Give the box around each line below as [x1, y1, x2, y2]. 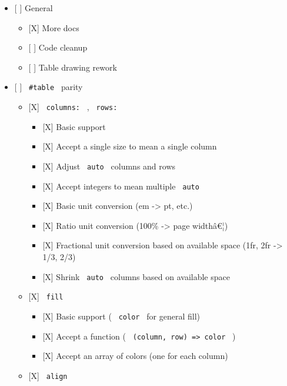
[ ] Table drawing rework [28, 61, 117, 73]
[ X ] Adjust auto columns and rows [42, 159, 176, 172]
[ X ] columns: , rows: [28, 101, 118, 113]
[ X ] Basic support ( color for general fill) [42, 310, 201, 322]
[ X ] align [28, 369, 68, 381]
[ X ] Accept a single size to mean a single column [42, 140, 217, 152]
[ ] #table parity [14, 81, 83, 93]
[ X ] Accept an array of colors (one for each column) [42, 350, 228, 362]
